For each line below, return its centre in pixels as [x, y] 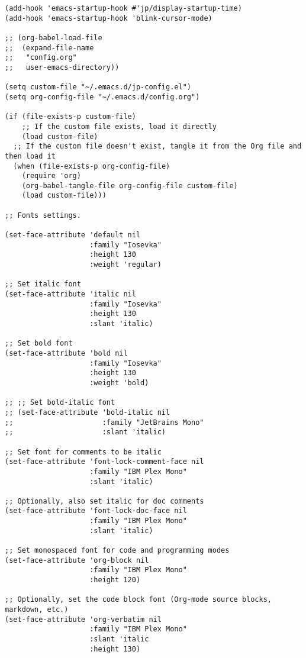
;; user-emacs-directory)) [62, 67]
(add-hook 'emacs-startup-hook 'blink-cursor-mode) [109, 18]
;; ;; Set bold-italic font [60, 403]
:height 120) [115, 580]
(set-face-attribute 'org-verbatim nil [83, 619]
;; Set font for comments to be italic [83, 452]
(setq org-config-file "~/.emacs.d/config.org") [102, 97]
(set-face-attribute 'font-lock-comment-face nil [104, 462]
